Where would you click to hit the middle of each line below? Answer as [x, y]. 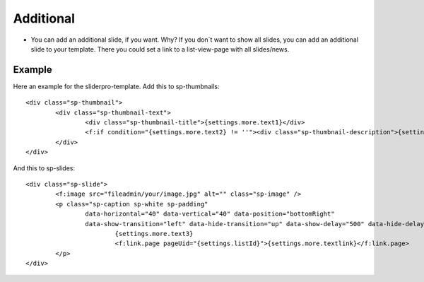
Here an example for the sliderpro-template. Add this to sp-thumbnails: [116, 86]
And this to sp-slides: [44, 168]
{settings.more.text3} [154, 234]
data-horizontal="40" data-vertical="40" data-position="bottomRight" [210, 214]
